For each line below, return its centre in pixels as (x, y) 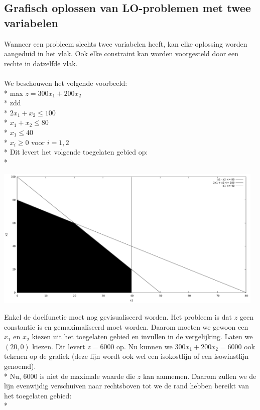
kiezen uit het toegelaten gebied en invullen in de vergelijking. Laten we (142, 336)
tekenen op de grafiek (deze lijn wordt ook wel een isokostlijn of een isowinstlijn (126, 356)
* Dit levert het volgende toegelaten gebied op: (76, 152)
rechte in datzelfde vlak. (41, 63)
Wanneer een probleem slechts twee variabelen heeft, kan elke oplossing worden (126, 43)
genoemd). (20, 366)
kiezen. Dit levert (59, 346)
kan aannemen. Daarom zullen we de (200, 376)
